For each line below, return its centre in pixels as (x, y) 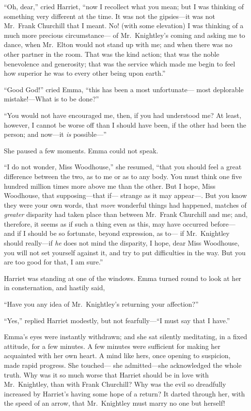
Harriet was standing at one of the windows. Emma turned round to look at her (123, 278)
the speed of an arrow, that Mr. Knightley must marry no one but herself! (115, 403)
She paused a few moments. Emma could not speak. (81, 150)
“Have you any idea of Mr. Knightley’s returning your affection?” (101, 304)
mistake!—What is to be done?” (52, 99)
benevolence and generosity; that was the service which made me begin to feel (120, 63)
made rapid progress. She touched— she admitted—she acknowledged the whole (123, 365)
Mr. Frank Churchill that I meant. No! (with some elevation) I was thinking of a (124, 25)
